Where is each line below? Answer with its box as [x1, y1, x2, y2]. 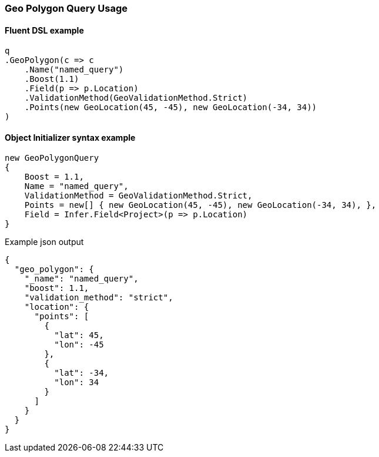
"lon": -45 [54, 340, 104, 350]
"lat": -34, [54, 368, 109, 378]
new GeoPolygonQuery [5, 153, 99, 163]
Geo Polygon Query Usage [5, 2, 128, 14]
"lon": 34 [54, 377, 99, 388]
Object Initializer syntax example [5, 132, 136, 143]
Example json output [5, 237, 84, 247]
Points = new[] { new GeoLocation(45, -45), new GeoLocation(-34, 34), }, [24, 200, 377, 210]
